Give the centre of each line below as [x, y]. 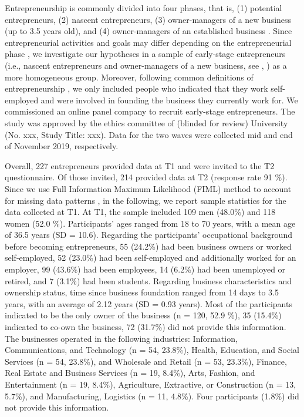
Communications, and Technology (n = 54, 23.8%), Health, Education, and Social [152, 350]
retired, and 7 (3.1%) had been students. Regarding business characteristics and [148, 280]
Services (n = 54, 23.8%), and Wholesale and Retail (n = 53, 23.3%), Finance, [146, 361]
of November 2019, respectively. [62, 146]
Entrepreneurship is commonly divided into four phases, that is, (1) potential [143, 8]
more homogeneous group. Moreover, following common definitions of [129, 77]
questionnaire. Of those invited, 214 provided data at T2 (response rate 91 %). [146, 177]
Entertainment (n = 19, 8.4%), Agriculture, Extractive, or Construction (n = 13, [151, 384]
